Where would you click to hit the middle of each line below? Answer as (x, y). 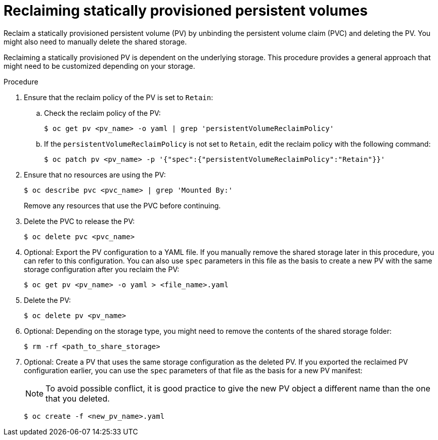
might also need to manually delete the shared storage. (95, 41)
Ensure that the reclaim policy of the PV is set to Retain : (119, 97)
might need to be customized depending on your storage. (99, 66)
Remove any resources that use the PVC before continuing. (122, 205)
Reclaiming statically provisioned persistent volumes (186, 11)
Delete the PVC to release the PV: (79, 221)
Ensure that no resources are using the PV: (95, 174)
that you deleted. (78, 398)
